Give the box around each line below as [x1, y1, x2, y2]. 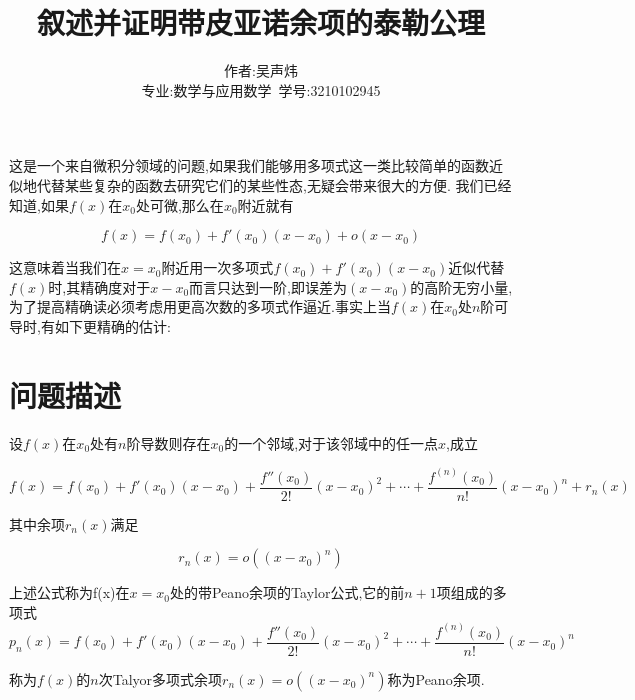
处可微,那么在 [135, 194, 224, 215]
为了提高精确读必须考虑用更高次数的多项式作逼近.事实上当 [9, 296, 391, 317]
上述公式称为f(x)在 [9, 582, 130, 603]
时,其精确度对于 [48, 276, 151, 297]
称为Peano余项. [387, 668, 485, 689]
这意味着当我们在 [9, 257, 121, 278]
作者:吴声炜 [224, 60, 298, 81]
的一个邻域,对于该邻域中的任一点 [224, 432, 439, 453]
